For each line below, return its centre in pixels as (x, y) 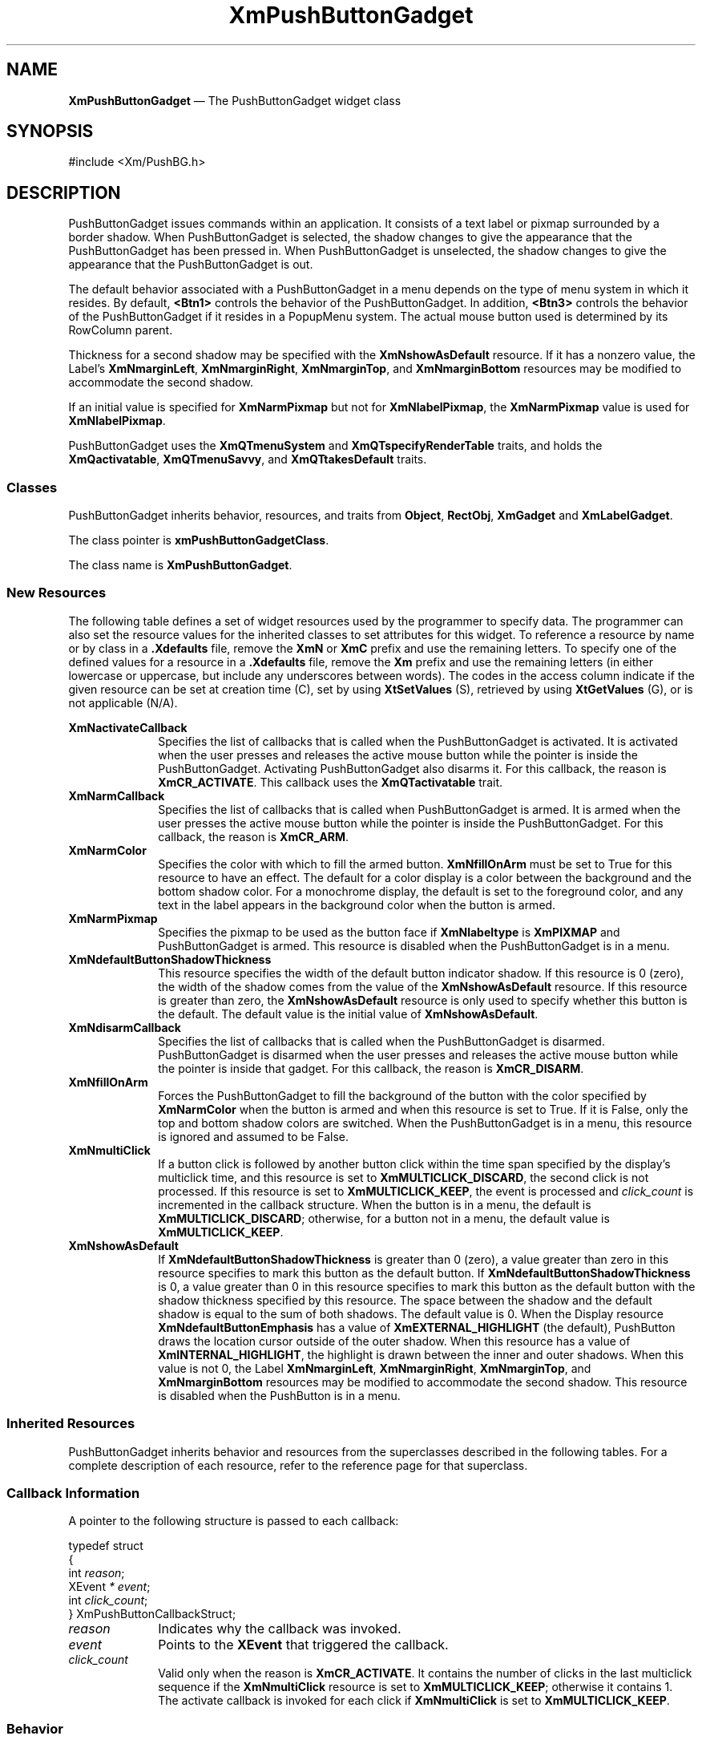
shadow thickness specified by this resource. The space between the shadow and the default (405, 1300)
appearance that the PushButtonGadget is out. (191, 265)
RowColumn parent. (121, 330)
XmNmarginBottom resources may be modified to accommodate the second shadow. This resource (423, 1382)
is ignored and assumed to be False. (253, 1136)
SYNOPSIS (50, 132)
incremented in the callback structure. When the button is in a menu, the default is (375, 1204)
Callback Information (73, 1493)
